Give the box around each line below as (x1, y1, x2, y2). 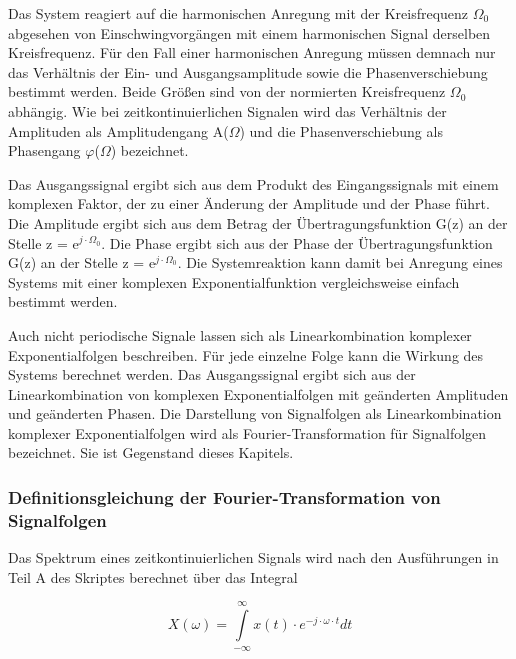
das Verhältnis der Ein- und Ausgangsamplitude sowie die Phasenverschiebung (8, 61, 488, 82)
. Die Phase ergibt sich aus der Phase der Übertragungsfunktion (101, 232, 493, 253)
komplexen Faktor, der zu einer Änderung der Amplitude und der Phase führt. (8, 193, 490, 214)
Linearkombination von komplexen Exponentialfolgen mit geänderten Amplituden (8, 383, 509, 404)
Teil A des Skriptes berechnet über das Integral (8, 566, 298, 587)
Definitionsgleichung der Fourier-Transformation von (8, 484, 441, 509)
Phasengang (8, 140, 81, 161)
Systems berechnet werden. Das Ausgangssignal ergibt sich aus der (8, 364, 416, 385)
